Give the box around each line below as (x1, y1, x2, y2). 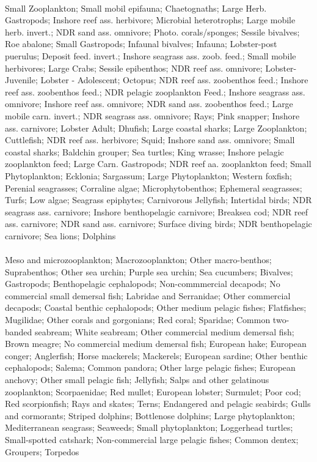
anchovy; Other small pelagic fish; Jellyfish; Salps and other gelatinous (5, 373, 269, 386)
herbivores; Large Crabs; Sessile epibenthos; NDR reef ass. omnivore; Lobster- (5, 61, 297, 74)
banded (5, 325, 32, 338)
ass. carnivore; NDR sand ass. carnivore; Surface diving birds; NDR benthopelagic (5, 217, 312, 230)
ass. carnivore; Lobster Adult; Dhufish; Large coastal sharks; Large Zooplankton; (5, 121, 307, 134)
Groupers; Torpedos (5, 445, 79, 458)
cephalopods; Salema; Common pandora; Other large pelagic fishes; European (5, 361, 296, 374)
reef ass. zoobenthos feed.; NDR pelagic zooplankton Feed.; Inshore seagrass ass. (5, 85, 305, 98)
